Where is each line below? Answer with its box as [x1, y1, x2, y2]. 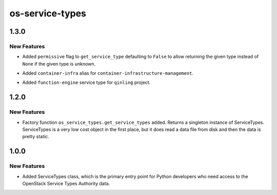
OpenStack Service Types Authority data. [22, 180, 110, 186]
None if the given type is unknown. [22, 60, 96, 67]
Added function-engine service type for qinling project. [22, 79, 151, 85]
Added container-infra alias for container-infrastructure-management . [22, 70, 194, 76]
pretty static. [22, 134, 49, 140]
